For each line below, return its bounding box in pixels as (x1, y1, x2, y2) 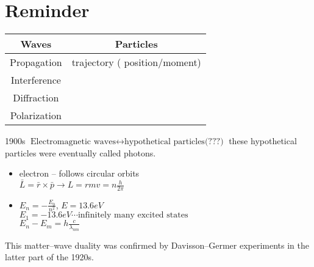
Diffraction (13, 90, 59, 105)
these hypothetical (229, 134, 297, 147)
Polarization (10, 108, 62, 123)
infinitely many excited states (77, 211, 188, 220)
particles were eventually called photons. (5, 146, 156, 159)
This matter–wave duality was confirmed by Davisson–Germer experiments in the (5, 238, 309, 251)
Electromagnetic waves (30, 137, 116, 147)
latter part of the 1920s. (5, 251, 94, 263)
